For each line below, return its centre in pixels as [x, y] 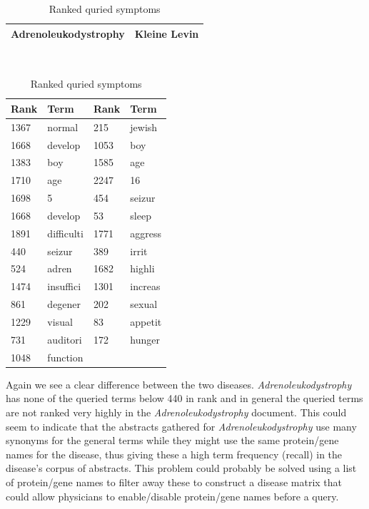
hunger [145, 339]
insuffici [64, 286]
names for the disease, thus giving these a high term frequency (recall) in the [174, 454]
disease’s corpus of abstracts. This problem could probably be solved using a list [181, 468]
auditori [65, 339]
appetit [146, 322]
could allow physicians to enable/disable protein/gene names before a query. [172, 496]
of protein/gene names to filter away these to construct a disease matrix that [174, 482]
